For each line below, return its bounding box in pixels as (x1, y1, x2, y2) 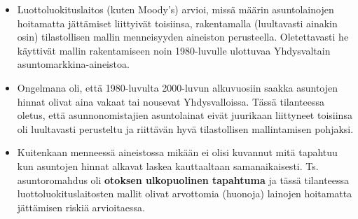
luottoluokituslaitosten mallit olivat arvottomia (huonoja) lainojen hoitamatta (17, 186, 352, 201)
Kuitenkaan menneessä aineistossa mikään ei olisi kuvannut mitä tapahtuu (17, 145, 338, 160)
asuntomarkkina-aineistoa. (17, 57, 130, 71)
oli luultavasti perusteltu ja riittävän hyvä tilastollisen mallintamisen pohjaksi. (17, 121, 354, 136)
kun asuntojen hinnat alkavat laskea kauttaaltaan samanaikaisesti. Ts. (17, 158, 319, 173)
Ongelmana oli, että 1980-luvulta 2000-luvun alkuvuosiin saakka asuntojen (17, 80, 338, 94)
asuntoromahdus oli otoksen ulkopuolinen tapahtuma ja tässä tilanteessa (17, 172, 350, 187)
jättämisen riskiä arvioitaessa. (17, 199, 145, 214)
